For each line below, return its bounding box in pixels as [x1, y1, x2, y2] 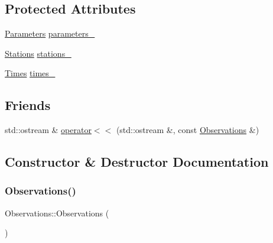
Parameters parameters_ [5, 27, 95, 40]
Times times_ [5, 67, 56, 79]
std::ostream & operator [5, 124, 92, 136]
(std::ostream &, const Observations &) [116, 124, 259, 136]
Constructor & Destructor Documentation [5, 153, 269, 171]
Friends [5, 96, 51, 114]
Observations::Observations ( [5, 206, 109, 219]
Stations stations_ [5, 47, 71, 59]
